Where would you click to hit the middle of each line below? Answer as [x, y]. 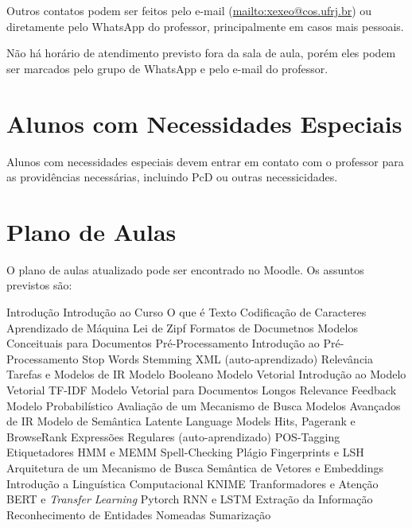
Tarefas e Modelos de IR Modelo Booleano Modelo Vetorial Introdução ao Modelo [206, 374]
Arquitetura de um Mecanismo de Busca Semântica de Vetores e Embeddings [195, 467]
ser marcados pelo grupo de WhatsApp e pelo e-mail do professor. [167, 68]
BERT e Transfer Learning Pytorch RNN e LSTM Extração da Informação [190, 499]
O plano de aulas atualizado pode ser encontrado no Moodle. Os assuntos [185, 269]
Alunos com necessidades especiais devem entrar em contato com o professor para [205, 161]
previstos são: [39, 285]
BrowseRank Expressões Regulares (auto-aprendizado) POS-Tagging [173, 436]
